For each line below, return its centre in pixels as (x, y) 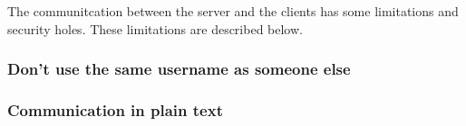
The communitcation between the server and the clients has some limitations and (233, 11)
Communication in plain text (115, 109)
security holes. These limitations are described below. (155, 28)
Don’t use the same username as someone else (179, 69)
